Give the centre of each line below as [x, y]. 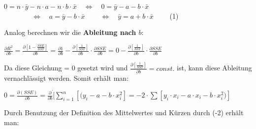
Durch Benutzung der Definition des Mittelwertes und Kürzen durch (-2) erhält [124, 112]
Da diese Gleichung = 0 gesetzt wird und [66, 68]
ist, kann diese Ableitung [214, 68]
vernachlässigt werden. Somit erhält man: [66, 78]
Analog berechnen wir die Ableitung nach [70, 32]
